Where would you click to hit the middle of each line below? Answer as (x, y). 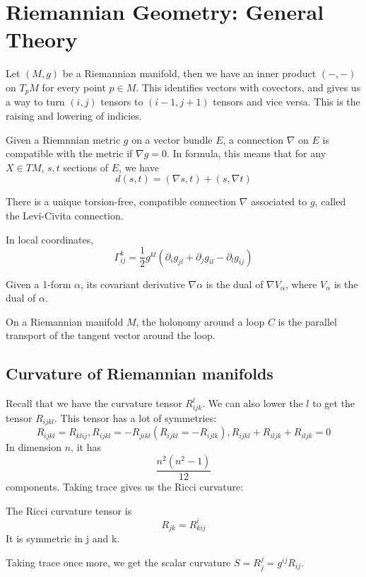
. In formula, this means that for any (247, 153)
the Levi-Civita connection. (65, 215)
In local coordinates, (50, 239)
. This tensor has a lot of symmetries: (136, 417)
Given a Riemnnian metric (63, 139)
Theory (42, 39)
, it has (86, 447)
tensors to (122, 102)
